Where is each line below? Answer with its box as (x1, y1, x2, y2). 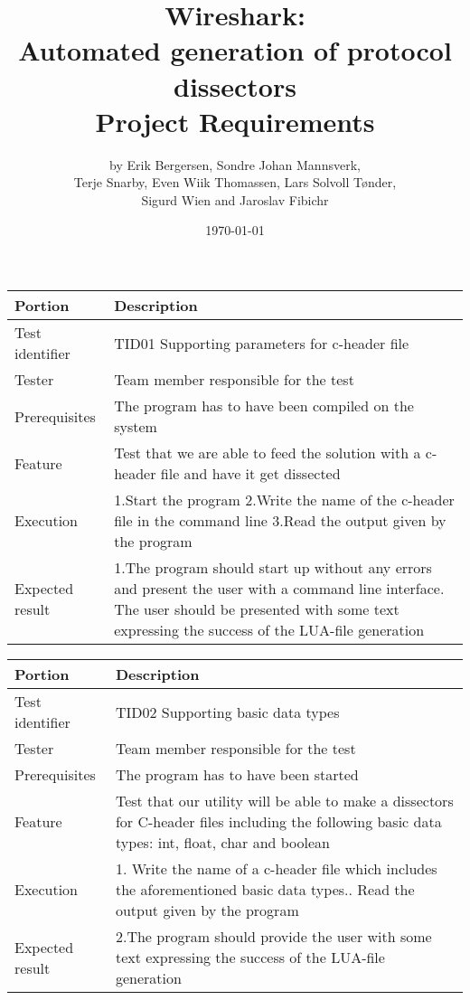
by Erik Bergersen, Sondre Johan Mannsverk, (109, 155, 361, 174)
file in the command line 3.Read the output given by (114, 510, 446, 532)
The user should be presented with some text (114, 599, 399, 620)
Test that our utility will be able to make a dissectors (115, 790, 454, 812)
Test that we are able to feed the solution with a (114, 442, 421, 464)
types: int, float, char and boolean (115, 832, 330, 854)
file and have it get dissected (160, 463, 341, 485)
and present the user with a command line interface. (114, 578, 445, 599)
